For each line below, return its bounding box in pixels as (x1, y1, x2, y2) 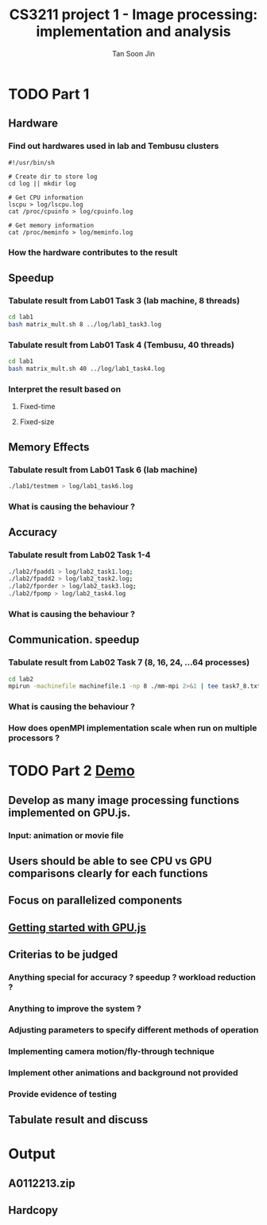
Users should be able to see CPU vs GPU (8, 854, 212, 868)
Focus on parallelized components (8, 894, 183, 907)
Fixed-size (19, 417, 55, 427)
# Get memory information (8, 221, 94, 229)
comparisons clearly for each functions (8, 867, 208, 880)
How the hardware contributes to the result (8, 247, 178, 258)
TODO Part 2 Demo (8, 762, 135, 780)
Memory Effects (8, 440, 90, 454)
